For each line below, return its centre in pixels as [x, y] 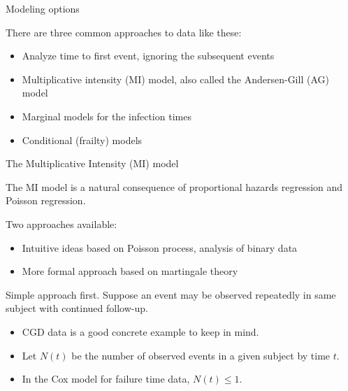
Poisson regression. [46, 200]
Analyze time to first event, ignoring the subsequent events [148, 56]
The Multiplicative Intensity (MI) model [92, 163]
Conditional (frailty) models [82, 140]
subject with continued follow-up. [77, 308]
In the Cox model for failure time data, [106, 379]
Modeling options [43, 8]
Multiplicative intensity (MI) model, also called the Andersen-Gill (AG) [175, 79]
